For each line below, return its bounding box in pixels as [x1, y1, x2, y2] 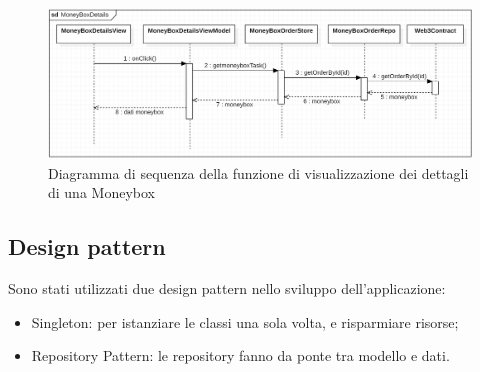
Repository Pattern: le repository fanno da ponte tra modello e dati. [31, 345, 450, 366]
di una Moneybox [48, 182, 155, 203]
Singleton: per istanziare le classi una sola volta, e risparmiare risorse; [31, 311, 459, 332]
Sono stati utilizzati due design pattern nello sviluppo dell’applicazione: [8, 278, 446, 299]
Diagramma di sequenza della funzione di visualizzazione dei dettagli [48, 162, 469, 183]
